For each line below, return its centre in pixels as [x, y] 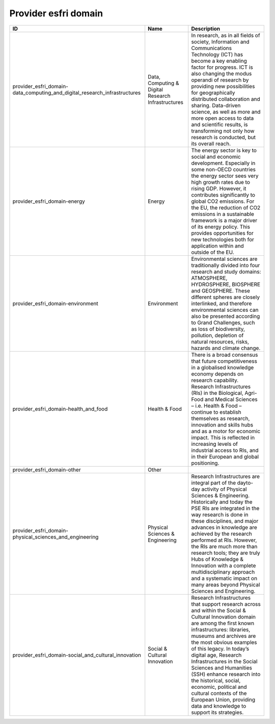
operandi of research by [220, 80]
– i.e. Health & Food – [216, 406]
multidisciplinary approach [223, 572]
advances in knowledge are [224, 527]
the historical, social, [216, 680]
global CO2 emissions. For [223, 201]
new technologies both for [223, 239]
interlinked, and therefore [222, 303]
